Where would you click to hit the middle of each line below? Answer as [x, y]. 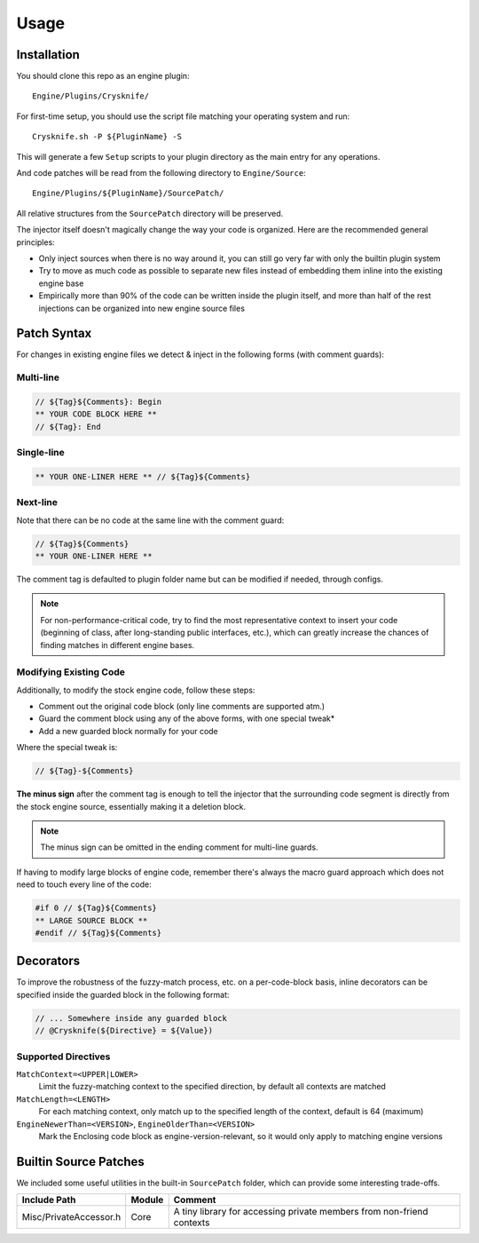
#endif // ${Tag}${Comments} [98, 933]
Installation [48, 55]
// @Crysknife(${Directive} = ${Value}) [124, 1031]
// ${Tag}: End [68, 427]
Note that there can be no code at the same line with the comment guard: [150, 520]
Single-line [41, 453]
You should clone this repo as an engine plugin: [103, 76]
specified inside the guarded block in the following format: [123, 994]
